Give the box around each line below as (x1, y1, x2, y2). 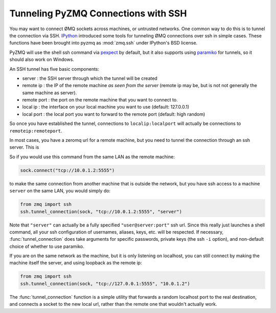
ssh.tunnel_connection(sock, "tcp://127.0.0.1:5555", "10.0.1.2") (20, 281, 190, 286)
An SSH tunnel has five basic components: (9, 66, 100, 72)
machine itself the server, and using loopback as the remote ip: (9, 260, 143, 266)
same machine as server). (22, 90, 77, 96)
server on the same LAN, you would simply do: (9, 187, 111, 194)
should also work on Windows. (9, 56, 74, 62)
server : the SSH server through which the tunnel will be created (22, 75, 158, 81)
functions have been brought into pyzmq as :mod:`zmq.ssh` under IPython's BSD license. (9, 40, 198, 46)
